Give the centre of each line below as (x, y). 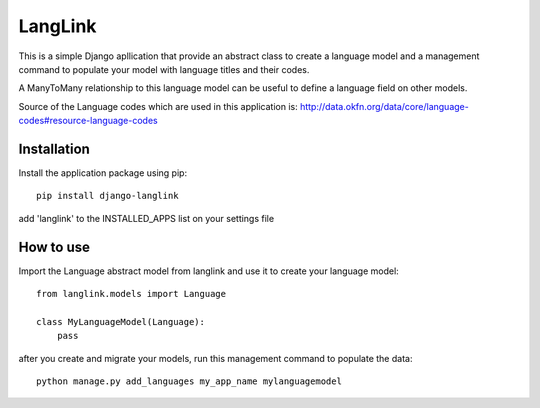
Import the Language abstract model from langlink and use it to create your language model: (208, 271)
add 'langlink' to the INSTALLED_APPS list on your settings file (146, 218)
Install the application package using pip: (103, 173)
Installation (54, 148)
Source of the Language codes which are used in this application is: (158, 106)
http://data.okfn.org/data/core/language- (384, 106)
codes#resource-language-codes (88, 121)
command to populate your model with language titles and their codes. (164, 69)
